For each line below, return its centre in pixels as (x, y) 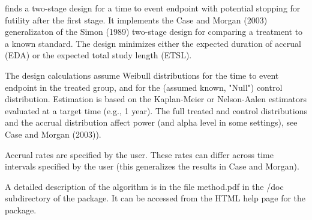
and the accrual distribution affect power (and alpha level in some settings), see (151, 122)
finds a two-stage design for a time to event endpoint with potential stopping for (153, 8)
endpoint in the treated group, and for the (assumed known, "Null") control (144, 87)
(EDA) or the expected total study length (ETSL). (98, 55)
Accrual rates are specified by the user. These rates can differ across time (139, 154)
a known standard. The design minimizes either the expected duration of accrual (153, 43)
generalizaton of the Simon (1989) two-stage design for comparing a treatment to (154, 32)
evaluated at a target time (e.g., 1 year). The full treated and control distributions (156, 110)
